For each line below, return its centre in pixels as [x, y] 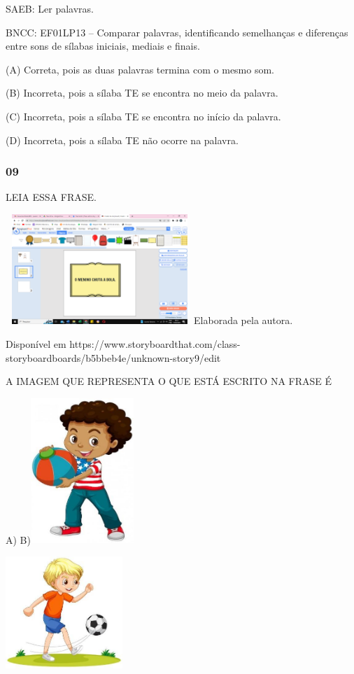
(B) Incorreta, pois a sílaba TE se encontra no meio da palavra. [142, 93]
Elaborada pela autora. [243, 320]
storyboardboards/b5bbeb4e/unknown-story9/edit [113, 357]
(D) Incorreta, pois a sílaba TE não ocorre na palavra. [122, 140]
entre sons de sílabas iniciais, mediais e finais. [103, 46]
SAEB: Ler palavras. [50, 8]
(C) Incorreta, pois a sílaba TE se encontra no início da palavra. [143, 116]
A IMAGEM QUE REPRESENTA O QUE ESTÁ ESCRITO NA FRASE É [169, 381]
